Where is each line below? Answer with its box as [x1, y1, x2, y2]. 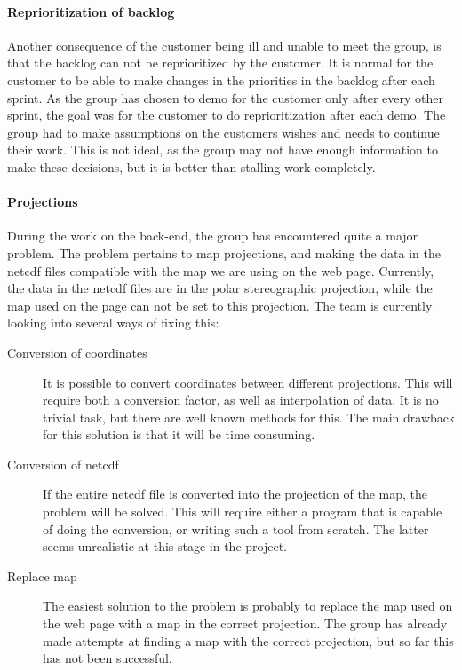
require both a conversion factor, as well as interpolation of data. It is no [43, 390, 439, 409]
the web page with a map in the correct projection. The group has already [43, 614, 448, 633]
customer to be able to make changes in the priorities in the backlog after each [7, 70, 435, 89]
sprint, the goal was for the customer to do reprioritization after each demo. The [7, 106, 446, 124]
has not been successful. [43, 649, 172, 667]
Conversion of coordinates [7, 343, 147, 361]
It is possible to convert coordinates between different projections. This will [43, 373, 453, 391]
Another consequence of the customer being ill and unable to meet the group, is [7, 35, 442, 54]
